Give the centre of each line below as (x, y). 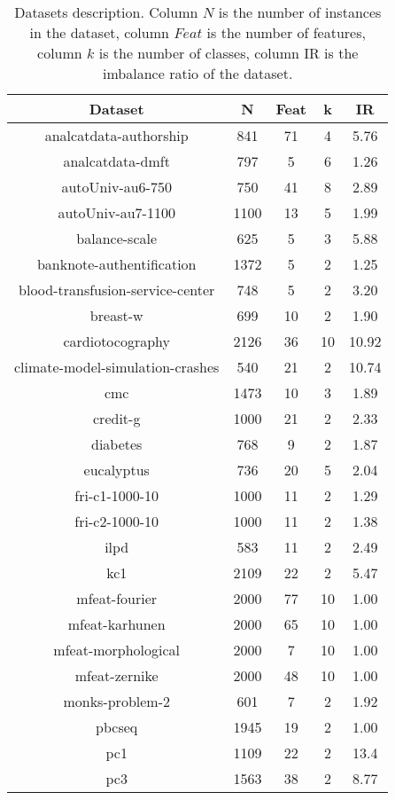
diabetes (116, 444)
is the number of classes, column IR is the (228, 53)
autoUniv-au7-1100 (116, 212)
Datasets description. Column (106, 12)
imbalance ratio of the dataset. (198, 73)
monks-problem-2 (116, 701)
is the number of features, (286, 32)
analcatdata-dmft (116, 161)
